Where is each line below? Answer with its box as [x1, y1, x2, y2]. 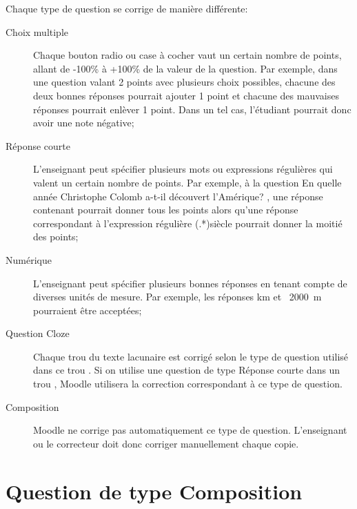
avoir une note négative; [33, 115, 134, 130]
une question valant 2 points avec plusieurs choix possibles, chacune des [33, 75, 336, 89]
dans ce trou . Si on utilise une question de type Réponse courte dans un [33, 363, 340, 377]
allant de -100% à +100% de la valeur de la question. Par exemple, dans [33, 61, 338, 75]
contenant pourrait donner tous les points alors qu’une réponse [33, 202, 298, 217]
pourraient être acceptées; [33, 302, 142, 317]
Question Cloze [6, 326, 70, 340]
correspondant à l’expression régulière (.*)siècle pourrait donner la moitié [33, 215, 343, 230]
